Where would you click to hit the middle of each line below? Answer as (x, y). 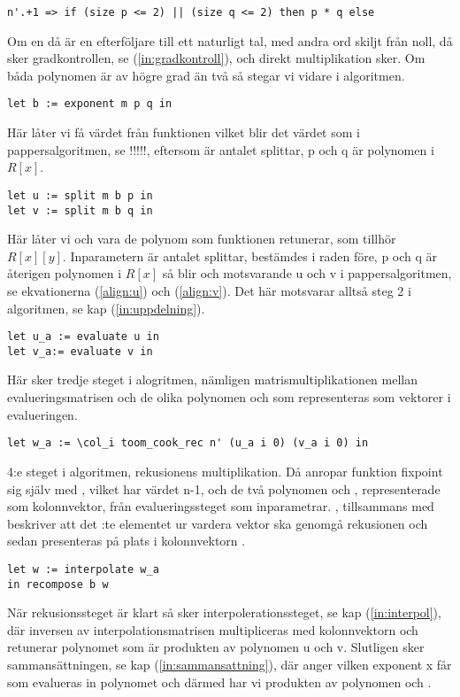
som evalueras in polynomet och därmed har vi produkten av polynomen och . (219, 682)
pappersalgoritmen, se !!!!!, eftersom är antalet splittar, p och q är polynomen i (221, 149)
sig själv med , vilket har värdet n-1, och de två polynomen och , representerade (224, 488)
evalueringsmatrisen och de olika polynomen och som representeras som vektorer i (229, 397)
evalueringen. (42, 414)
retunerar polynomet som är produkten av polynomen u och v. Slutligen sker (216, 647)
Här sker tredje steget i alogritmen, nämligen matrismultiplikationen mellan (212, 379)
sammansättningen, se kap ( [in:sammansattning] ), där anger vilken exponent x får (230, 664)
